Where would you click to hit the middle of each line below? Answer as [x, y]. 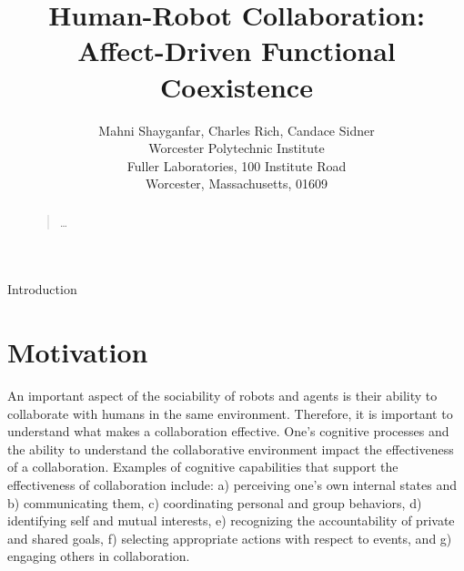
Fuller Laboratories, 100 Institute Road [237, 165]
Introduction [42, 289]
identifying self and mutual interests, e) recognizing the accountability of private [231, 520]
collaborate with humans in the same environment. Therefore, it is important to [230, 413]
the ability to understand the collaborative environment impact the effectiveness [231, 449]
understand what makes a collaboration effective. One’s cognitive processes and [228, 431]
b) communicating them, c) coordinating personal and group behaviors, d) [215, 502]
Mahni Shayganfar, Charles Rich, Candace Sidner [237, 130]
